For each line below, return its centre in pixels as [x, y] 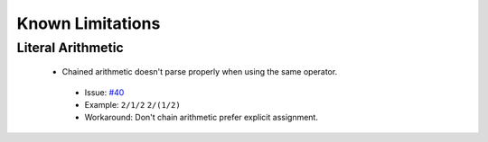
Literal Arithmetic [70, 48]
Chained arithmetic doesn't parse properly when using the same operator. [200, 72]
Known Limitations [89, 23]
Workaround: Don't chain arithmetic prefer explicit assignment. [201, 118]
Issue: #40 [104, 92]
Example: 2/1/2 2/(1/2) [132, 104]
